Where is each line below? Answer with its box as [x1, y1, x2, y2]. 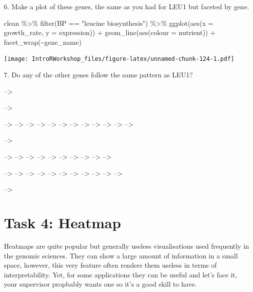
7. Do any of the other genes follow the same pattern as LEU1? [4, 70, 193, 80]
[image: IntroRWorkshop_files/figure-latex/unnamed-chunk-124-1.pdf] [4, 55, 234, 63]
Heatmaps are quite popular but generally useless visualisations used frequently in [4, 240, 249, 251]
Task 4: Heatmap [4, 212, 121, 232]
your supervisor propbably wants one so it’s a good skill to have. [4, 279, 197, 289]
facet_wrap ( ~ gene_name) [4, 36, 82, 47]
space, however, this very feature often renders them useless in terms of [4, 260, 217, 270]
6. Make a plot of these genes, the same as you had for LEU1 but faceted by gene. [4, 1, 249, 11]
